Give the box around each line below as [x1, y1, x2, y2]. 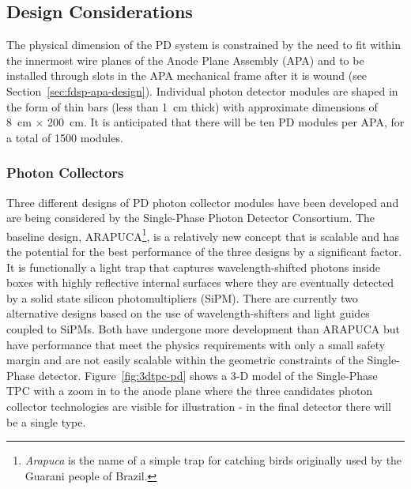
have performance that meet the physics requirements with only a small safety [6, 336, 386, 352]
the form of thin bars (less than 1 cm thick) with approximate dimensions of [6, 98, 378, 115]
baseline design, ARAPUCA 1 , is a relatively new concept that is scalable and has [6, 225, 400, 244]
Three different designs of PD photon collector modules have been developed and [6, 194, 399, 210]
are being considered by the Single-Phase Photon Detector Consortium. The [6, 209, 375, 226]
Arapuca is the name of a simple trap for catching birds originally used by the [25, 452, 402, 468]
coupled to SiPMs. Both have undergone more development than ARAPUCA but [6, 320, 400, 337]
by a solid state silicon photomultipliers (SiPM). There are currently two [6, 289, 358, 306]
